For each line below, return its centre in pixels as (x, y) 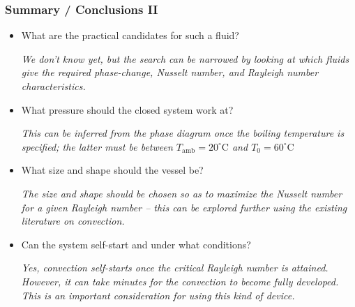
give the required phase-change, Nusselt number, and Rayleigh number (170, 72)
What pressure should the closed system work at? (127, 109)
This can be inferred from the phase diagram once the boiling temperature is (183, 133)
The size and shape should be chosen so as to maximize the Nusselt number (182, 193)
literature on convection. (73, 221)
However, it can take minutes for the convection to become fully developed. (180, 281)
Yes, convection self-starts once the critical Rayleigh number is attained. (175, 268)
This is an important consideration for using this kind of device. (158, 295)
